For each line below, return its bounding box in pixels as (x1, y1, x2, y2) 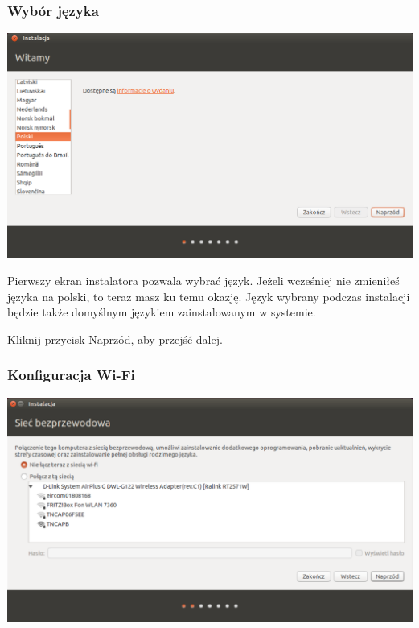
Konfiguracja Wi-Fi (7, 365, 135, 385)
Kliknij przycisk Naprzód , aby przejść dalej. (7, 330, 223, 347)
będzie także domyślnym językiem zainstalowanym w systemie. (7, 304, 316, 320)
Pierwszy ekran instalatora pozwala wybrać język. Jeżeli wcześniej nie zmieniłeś (7, 272, 400, 289)
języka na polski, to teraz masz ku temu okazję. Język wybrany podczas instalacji (7, 287, 410, 304)
